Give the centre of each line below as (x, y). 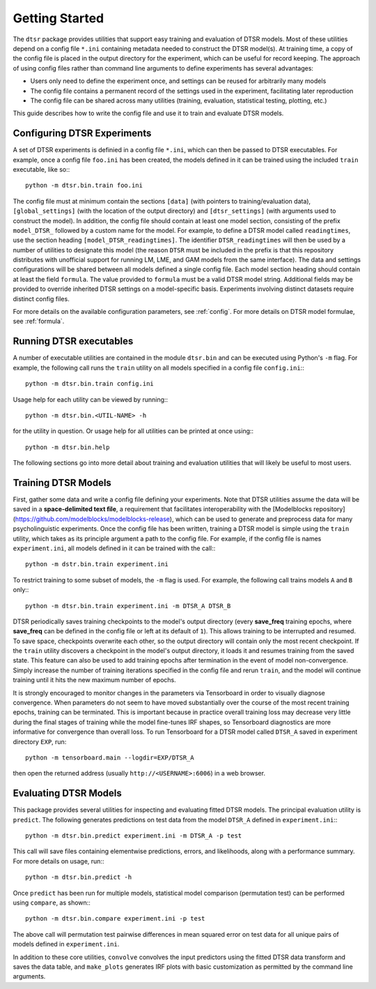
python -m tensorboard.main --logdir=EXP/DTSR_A (110, 757)
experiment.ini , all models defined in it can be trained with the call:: (114, 548)
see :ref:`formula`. (39, 322)
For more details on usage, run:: (58, 861)
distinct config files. (41, 299)
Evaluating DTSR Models (67, 793)
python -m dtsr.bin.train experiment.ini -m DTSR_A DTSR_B (128, 606)
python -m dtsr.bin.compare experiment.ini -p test (115, 919)
